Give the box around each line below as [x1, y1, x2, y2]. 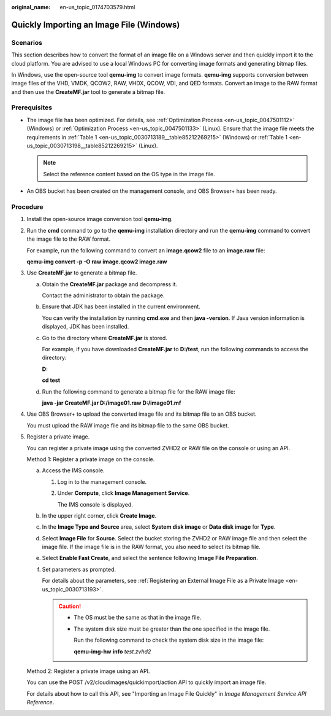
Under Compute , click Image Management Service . [57, 489, 190, 497]
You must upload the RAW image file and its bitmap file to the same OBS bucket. [26, 421, 229, 429]
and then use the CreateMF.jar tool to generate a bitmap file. [11, 88, 165, 95]
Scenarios [11, 38, 43, 47]
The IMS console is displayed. [57, 500, 133, 508]
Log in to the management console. [57, 478, 147, 485]
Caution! [58, 602, 82, 610]
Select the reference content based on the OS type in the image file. [43, 170, 216, 177]
